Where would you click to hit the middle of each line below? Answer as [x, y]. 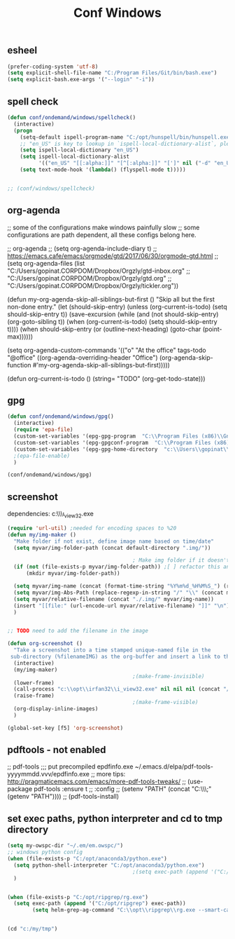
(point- [212, 329]
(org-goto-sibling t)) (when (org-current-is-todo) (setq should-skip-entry [113, 321]
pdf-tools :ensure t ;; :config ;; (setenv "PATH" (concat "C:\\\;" [123, 789]
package [20, 789]
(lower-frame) [34, 683]
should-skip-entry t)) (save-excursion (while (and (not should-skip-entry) [113, 314]
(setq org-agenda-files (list [46, 263]
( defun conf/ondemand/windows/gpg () [60, 417]
